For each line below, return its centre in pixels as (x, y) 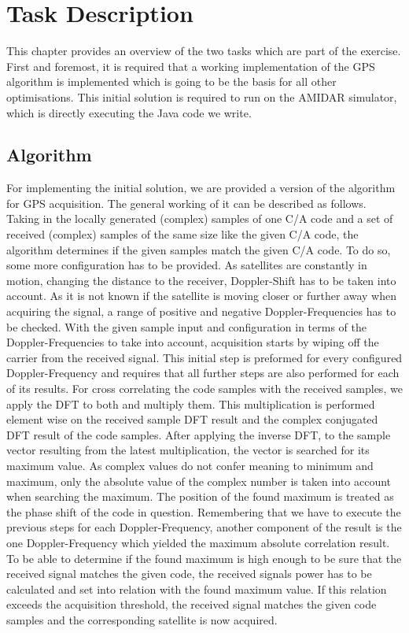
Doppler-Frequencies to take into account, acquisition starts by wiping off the (193, 342)
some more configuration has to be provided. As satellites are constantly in (187, 265)
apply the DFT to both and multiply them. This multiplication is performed (191, 403)
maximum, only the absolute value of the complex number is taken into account (199, 481)
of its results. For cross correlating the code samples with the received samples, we (204, 389)
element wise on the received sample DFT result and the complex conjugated (192, 419)
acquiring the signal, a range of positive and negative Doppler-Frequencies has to (201, 311)
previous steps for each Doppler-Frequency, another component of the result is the (204, 527)
